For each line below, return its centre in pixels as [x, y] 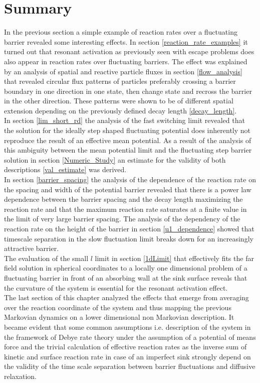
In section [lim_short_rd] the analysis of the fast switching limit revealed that [124, 120]
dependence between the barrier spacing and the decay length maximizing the [123, 199]
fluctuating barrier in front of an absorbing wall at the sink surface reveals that [126, 277]
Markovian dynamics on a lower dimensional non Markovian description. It [119, 317]
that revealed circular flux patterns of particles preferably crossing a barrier [120, 81]
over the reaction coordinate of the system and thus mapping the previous [118, 307]
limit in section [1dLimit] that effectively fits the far [174, 258]
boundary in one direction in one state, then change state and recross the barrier [128, 91]
